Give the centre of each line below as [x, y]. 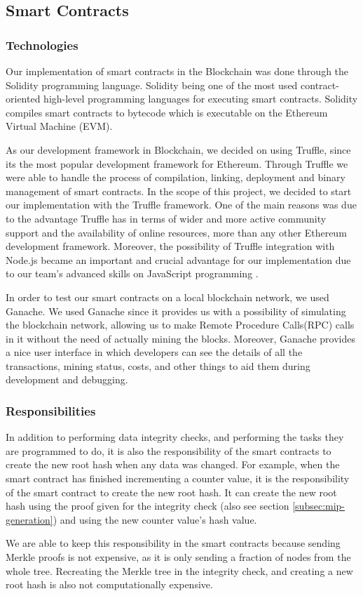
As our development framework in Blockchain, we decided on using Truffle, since [178, 149]
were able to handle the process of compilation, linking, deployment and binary [176, 177]
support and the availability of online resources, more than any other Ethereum [176, 232]
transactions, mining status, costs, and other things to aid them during [158, 365]
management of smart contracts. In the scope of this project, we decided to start [179, 191]
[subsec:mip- [319, 506]
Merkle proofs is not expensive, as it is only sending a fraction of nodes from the [178, 557]
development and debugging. [67, 379]
